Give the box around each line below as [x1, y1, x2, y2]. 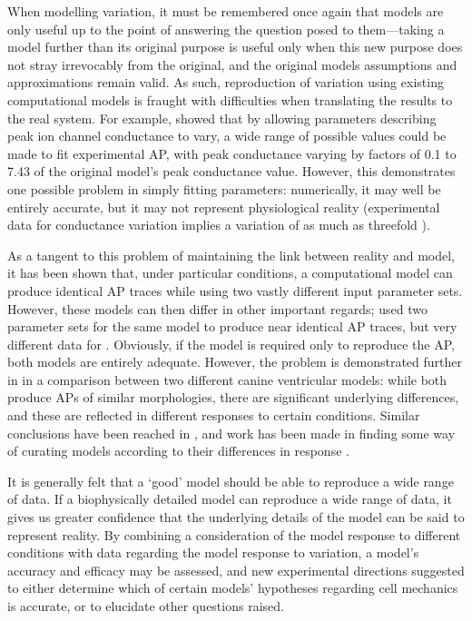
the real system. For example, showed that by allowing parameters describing [7, 108, 437, 127]
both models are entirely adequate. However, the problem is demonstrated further [7, 352, 463, 371]
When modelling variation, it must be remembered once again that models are [7, 2, 444, 20]
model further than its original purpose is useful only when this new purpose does [7, 37, 463, 56]
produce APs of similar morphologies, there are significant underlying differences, [7, 388, 459, 407]
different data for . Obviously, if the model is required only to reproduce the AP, [7, 334, 455, 353]
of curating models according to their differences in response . [7, 441, 349, 460]
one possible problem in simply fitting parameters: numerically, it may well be [7, 179, 441, 198]
